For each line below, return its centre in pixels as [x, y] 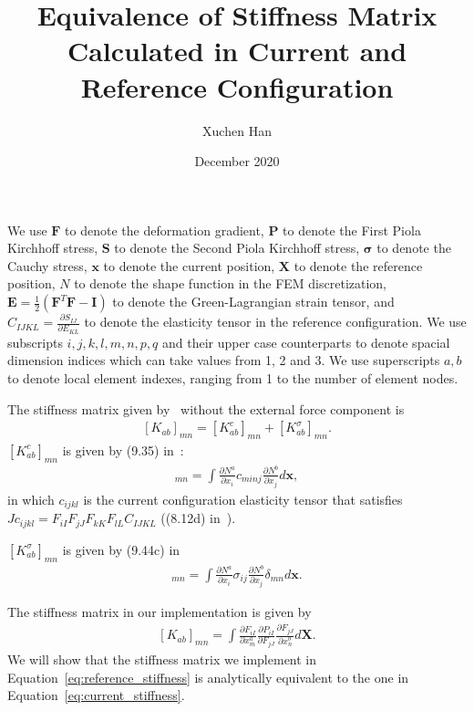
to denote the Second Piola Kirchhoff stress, [237, 248]
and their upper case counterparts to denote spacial [306, 342]
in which [31, 499]
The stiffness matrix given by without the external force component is [206, 408]
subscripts [35, 342]
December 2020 [237, 161]
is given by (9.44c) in [121, 549]
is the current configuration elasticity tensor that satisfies [243, 499]
